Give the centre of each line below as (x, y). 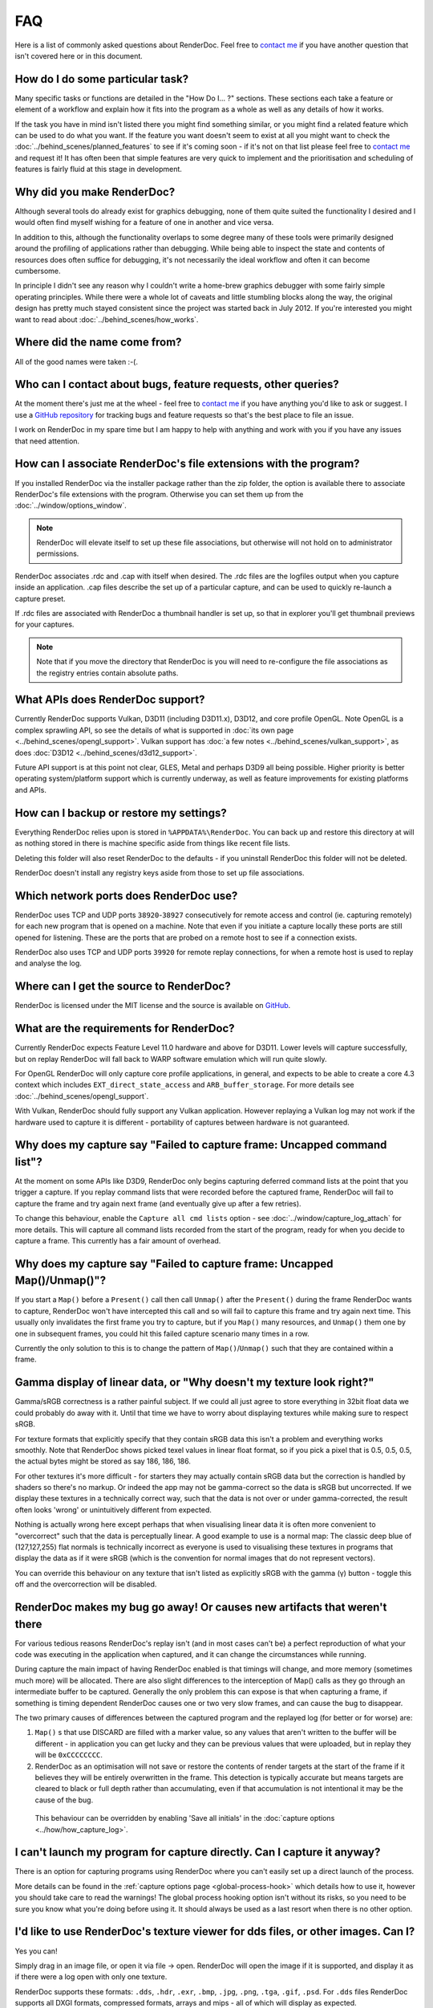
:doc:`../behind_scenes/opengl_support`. (82, 1096)
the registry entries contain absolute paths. (107, 673)
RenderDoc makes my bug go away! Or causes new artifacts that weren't (201, 1608)
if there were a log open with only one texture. (91, 1977)
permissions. (58, 553)
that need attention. (47, 441)
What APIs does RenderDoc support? (110, 700)
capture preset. (40, 598)
